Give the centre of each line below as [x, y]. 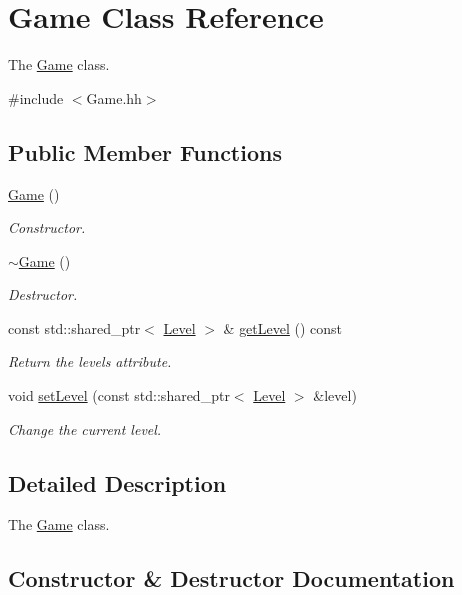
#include [36, 97]
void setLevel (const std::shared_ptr [119, 395]
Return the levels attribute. [90, 361]
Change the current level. [85, 428]
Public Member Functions [145, 151]
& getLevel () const [283, 327]
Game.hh [114, 97]
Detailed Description [117, 482]
